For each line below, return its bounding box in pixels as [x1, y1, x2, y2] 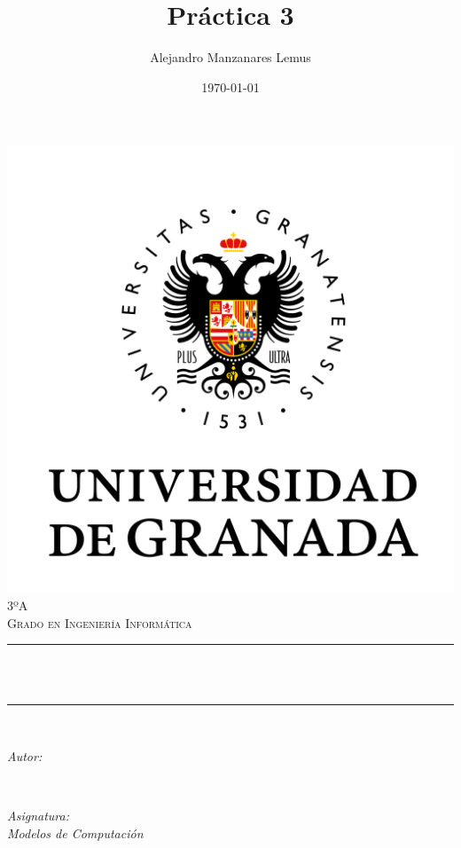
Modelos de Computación [7, 823, 144, 842]
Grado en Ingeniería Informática [7, 613, 192, 632]
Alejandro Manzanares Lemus [150, 48, 311, 67]
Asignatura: [7, 806, 69, 825]
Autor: [7, 746, 43, 765]
